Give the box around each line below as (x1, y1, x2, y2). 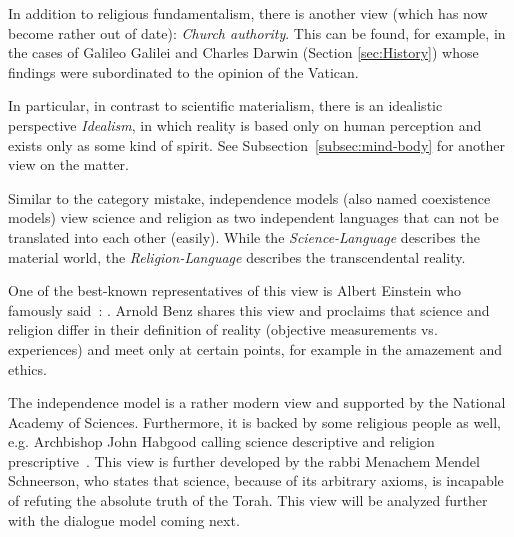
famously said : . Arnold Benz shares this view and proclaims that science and (8, 299, 490, 320)
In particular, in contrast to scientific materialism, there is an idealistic (8, 95, 443, 116)
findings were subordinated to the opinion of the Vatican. (8, 61, 359, 82)
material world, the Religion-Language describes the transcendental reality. (8, 246, 466, 267)
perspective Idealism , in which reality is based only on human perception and (8, 114, 482, 135)
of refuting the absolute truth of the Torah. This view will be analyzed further (8, 490, 488, 511)
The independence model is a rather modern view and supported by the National (8, 392, 506, 413)
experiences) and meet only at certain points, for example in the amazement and (8, 338, 503, 359)
